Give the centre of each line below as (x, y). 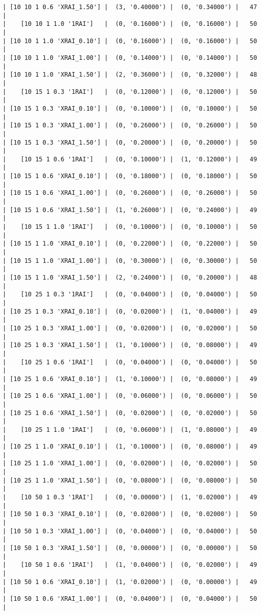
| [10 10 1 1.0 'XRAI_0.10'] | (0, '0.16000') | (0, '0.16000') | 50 (130, 41)
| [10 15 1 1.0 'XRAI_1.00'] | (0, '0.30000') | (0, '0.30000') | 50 (130, 261)
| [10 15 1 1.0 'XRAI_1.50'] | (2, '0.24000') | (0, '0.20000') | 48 (130, 278)
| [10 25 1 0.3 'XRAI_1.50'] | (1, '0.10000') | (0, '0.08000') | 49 (130, 345)
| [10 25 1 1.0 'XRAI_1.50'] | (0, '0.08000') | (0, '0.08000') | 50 (130, 480)
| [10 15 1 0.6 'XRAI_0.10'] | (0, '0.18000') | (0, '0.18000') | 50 (130, 176)
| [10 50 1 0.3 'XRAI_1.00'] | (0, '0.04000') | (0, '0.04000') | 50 (130, 531)
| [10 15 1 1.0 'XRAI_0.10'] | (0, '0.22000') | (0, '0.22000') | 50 (130, 244)
